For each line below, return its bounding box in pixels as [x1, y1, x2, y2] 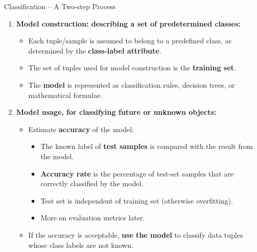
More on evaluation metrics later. [40, 212, 145, 223]
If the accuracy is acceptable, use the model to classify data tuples [28, 229, 243, 240]
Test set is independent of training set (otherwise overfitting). [40, 195, 233, 206]
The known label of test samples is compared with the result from [40, 141, 253, 152]
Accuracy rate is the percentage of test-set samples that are [40, 168, 234, 179]
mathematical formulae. [28, 89, 103, 100]
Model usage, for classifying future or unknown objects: [16, 107, 217, 117]
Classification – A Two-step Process [4, 1, 116, 11]
